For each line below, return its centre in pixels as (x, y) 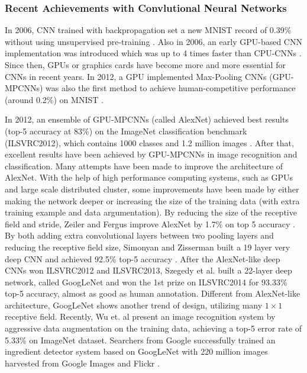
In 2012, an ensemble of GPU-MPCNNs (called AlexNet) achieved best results (147, 119)
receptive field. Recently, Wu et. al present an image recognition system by (140, 316)
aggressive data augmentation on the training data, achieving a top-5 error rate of (153, 328)
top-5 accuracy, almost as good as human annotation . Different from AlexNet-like (153, 293)
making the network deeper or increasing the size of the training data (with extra (152, 200)
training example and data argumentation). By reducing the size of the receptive (151, 212)
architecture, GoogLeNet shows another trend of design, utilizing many (134, 305)
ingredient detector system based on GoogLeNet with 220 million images (136, 351)
